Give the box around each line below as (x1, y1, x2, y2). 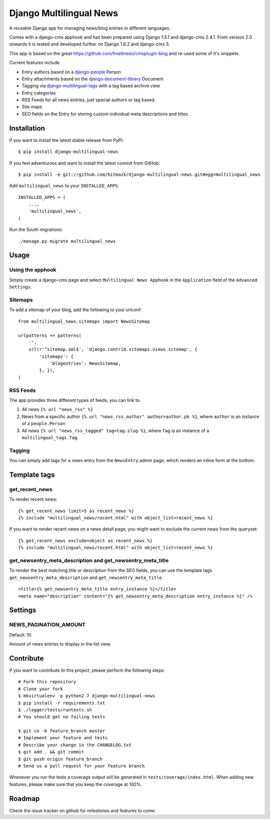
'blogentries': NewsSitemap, (49, 361, 121, 366)
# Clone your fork (18, 686, 63, 692)
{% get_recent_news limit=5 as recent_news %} (18, 508, 134, 514)
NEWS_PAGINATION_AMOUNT (9, 622, 86, 629)
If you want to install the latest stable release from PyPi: (9, 137, 124, 143)
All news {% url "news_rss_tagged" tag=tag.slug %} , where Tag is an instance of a (21, 428, 209, 434)
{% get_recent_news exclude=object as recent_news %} (18, 538, 152, 543)
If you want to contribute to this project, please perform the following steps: (9, 667, 165, 673)
